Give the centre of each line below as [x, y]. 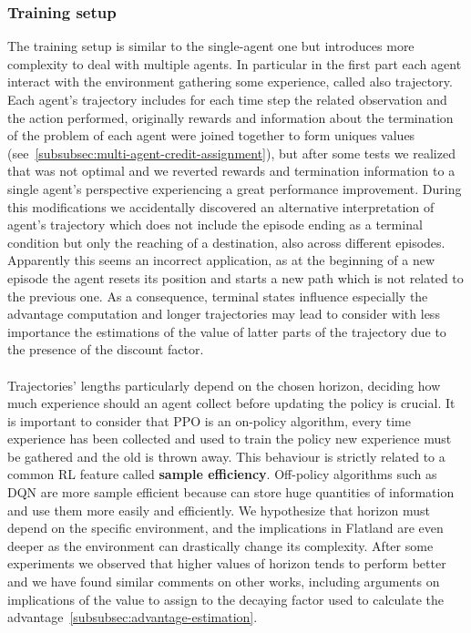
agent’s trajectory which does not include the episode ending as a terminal [215, 225]
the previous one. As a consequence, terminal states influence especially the [218, 296]
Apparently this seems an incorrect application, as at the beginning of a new [221, 260]
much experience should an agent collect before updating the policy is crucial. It [231, 403]
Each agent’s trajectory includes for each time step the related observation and [227, 99]
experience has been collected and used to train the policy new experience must [230, 439]
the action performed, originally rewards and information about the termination [230, 117]
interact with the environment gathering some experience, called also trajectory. [230, 82]
